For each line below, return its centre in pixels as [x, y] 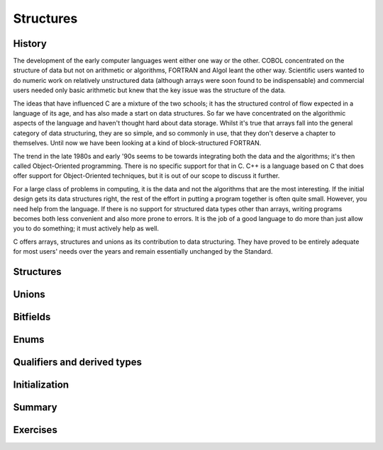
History [30, 44]
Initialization [41, 384]
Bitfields [32, 316]
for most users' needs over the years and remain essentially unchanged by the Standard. [143, 252]
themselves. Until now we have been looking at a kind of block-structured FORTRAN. [137, 143]
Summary [35, 407]
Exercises [35, 430]
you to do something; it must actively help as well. [86, 229]
